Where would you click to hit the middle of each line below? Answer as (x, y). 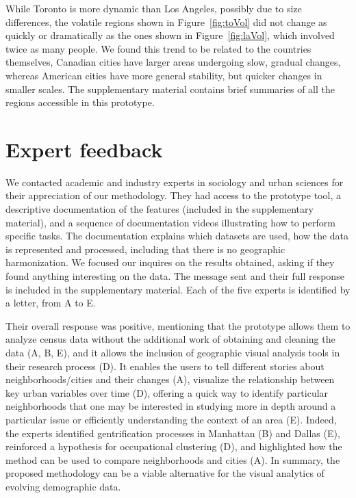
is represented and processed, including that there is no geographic (145, 249)
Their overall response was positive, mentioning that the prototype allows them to (178, 325)
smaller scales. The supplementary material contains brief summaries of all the (170, 89)
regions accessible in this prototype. (80, 102)
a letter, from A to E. (51, 303)
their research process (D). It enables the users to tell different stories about (165, 366)
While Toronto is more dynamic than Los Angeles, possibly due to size (154, 8)
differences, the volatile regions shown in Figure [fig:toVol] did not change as (166, 22)
